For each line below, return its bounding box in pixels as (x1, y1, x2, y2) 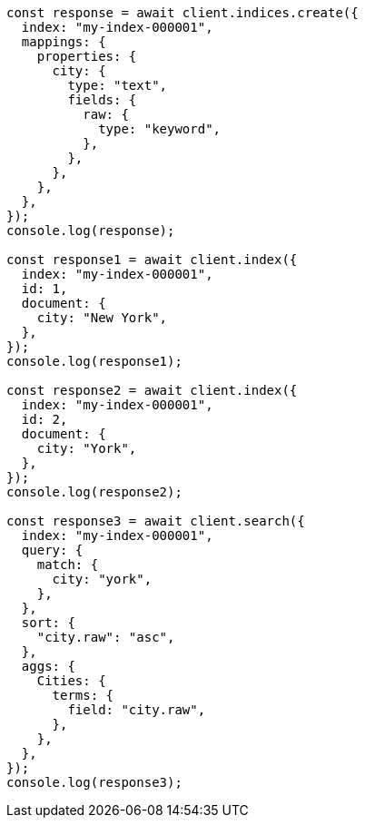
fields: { (67, 93, 137, 107)
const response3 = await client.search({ (6, 514, 305, 528)
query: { (21, 543, 84, 557)
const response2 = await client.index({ (6, 383, 298, 398)
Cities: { (36, 673, 106, 688)
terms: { (52, 688, 114, 702)
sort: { (21, 615, 75, 630)
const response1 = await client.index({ (6, 252, 298, 267)
